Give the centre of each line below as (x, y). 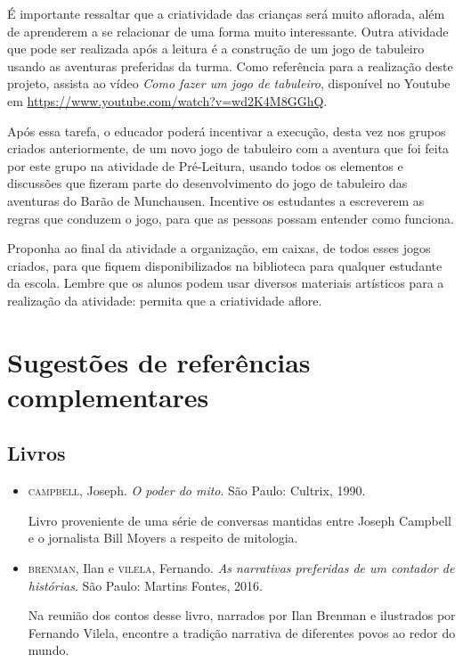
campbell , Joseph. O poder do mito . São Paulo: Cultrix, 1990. (197, 490)
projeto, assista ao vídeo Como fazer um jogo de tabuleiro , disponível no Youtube (229, 83)
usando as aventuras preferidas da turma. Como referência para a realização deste (230, 65)
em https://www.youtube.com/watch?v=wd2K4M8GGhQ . (167, 100)
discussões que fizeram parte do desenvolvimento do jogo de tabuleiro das (207, 183)
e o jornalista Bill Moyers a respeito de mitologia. (163, 538)
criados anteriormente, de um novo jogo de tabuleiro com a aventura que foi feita (228, 148)
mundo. (49, 650)
